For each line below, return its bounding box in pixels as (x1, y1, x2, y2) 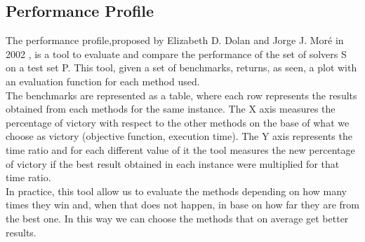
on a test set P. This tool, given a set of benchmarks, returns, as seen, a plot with (6, 60, 357, 75)
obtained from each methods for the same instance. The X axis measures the (6, 101, 336, 116)
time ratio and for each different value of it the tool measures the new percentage (6, 142, 355, 157)
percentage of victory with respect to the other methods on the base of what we (6, 115, 350, 129)
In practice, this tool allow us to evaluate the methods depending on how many (6, 183, 347, 198)
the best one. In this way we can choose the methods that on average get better (6, 211, 349, 225)
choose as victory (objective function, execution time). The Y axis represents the (6, 129, 352, 143)
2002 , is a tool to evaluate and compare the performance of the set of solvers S (6, 46, 347, 61)
